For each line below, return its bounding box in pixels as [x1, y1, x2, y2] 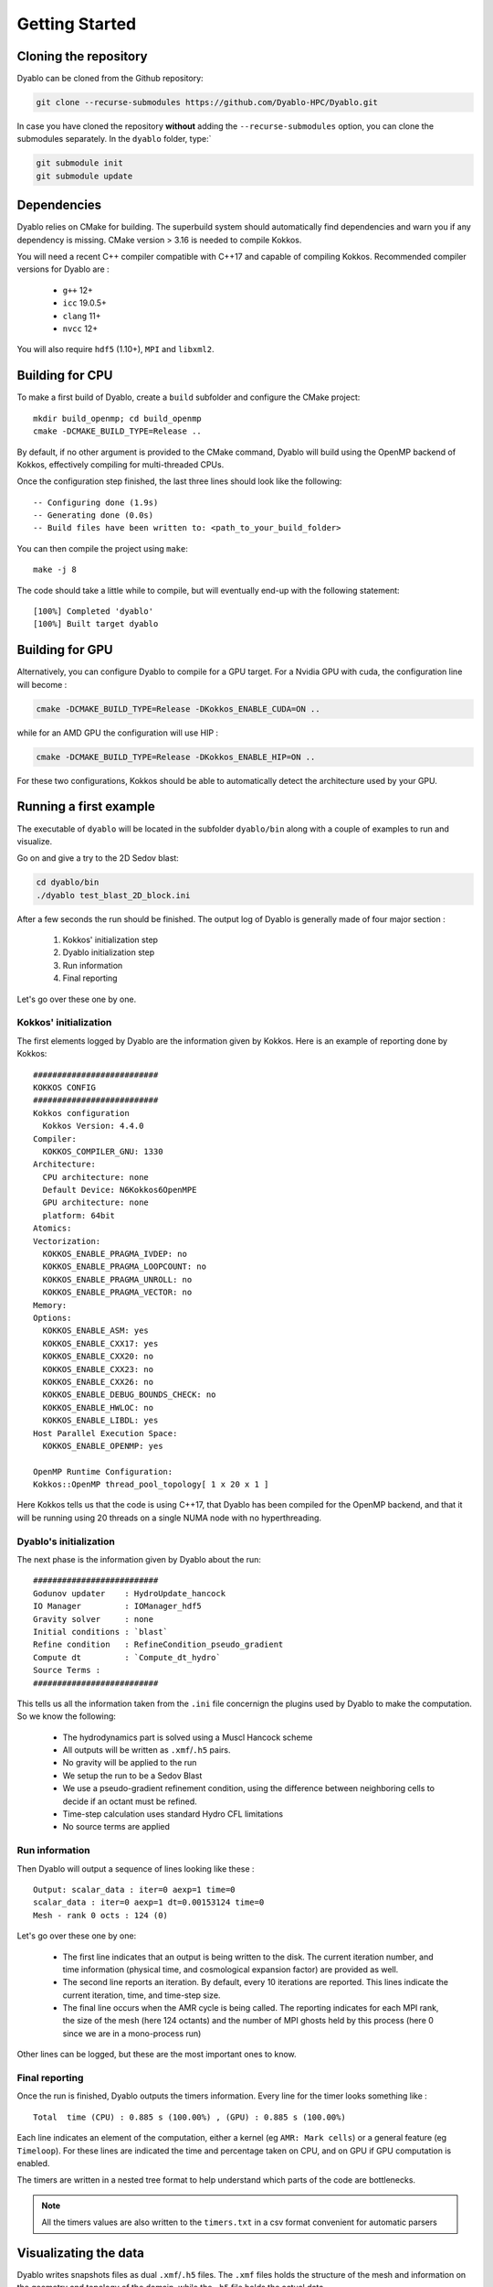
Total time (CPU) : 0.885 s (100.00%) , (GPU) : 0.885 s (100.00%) [33, 2111, 346, 2122]
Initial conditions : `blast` [33, 1627, 169, 1637]
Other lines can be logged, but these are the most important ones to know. [16, 2049, 297, 2060]
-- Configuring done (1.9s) [33, 497, 159, 508]
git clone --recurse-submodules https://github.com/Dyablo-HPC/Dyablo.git [36, 97, 379, 108]
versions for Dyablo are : [16, 263, 110, 274]
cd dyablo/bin [36, 877, 100, 887]
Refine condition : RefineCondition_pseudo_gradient [33, 1639, 284, 1650]
